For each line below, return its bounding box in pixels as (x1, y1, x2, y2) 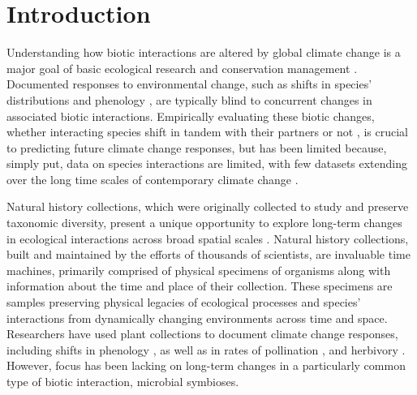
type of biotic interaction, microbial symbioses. (6, 373, 239, 389)
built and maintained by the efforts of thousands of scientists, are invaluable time (6, 246, 411, 263)
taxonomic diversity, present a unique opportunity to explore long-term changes (6, 214, 402, 231)
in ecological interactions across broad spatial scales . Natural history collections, (6, 230, 409, 247)
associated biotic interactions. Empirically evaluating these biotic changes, (6, 107, 375, 124)
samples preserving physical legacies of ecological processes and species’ (6, 294, 361, 311)
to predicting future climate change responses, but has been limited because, (6, 139, 387, 156)
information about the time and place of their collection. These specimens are (6, 277, 393, 294)
